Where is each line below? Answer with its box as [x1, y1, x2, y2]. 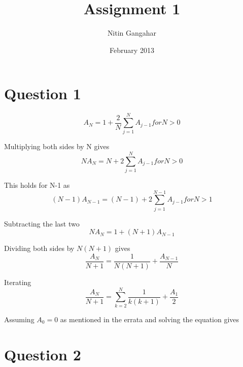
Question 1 [4, 83, 81, 104]
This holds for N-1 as [4, 180, 70, 190]
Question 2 [4, 344, 81, 364]
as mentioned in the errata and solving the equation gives [60, 314, 239, 324]
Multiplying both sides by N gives [4, 141, 110, 152]
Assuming [4, 314, 34, 324]
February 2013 [110, 44, 154, 55]
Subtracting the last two [4, 218, 80, 229]
